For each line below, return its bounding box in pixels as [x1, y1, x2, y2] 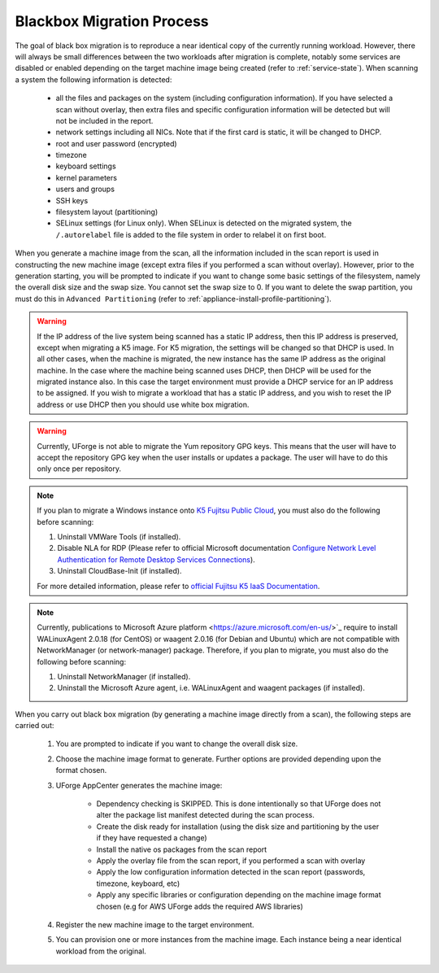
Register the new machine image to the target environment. [55, 919, 255, 929]
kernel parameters [55, 172, 118, 182]
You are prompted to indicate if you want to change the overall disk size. [55, 739, 298, 748]
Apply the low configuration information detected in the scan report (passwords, [96, 867, 366, 877]
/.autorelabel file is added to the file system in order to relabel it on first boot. [55, 229, 327, 239]
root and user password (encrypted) [55, 138, 178, 148]
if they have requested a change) [96, 833, 207, 843]
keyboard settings [55, 161, 117, 171]
